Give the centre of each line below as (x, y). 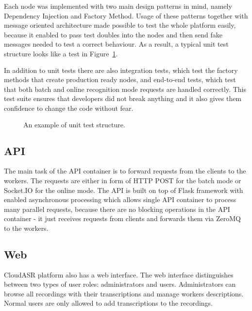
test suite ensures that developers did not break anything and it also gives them (123, 98)
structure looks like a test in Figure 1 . (61, 53)
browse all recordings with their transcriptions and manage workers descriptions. (124, 293)
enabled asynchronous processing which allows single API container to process (120, 199)
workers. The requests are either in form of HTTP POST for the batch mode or (123, 180)
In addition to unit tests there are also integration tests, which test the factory (121, 70)
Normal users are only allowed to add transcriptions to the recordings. (108, 303)
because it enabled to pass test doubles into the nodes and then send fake (113, 34)
